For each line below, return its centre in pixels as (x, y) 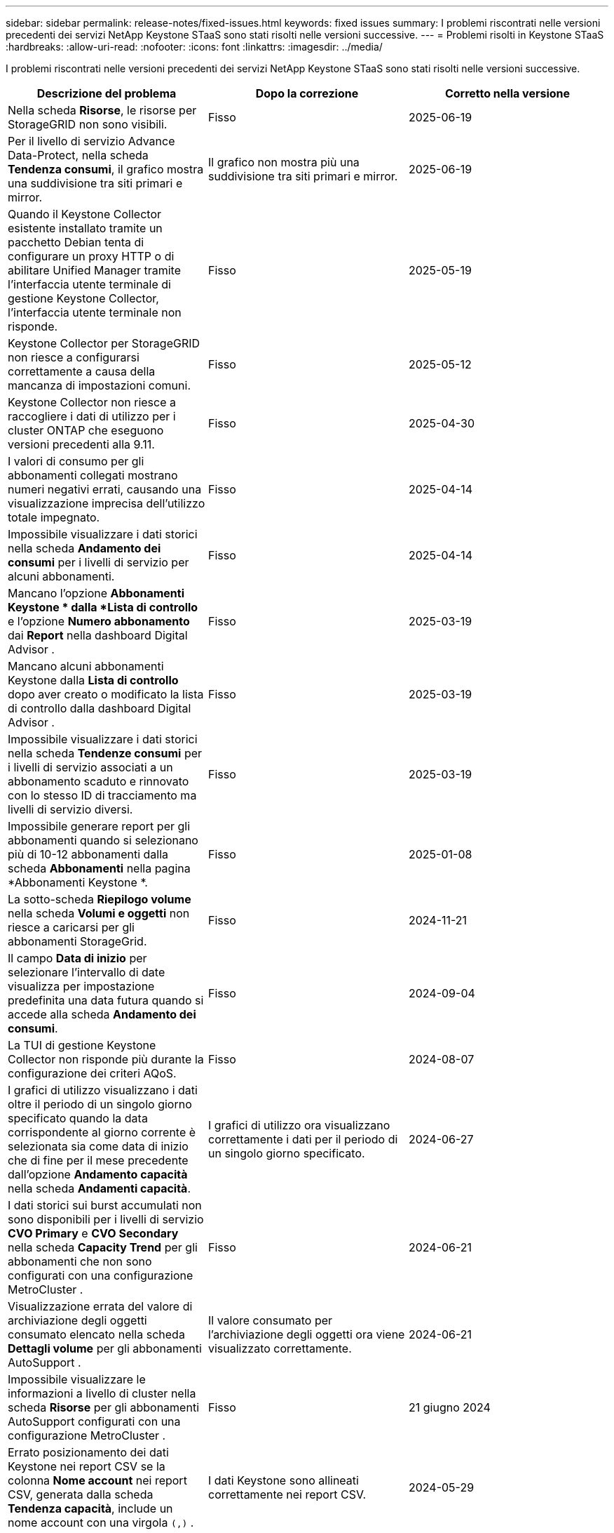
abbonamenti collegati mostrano (93, 475)
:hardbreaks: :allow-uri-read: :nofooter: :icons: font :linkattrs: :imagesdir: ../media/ (194, 47)
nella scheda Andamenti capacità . (100, 1188)
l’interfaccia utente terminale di (89, 284)
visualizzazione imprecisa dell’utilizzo (107, 503)
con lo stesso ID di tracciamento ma (102, 795)
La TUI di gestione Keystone (82, 1045)
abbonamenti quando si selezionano (103, 840)
